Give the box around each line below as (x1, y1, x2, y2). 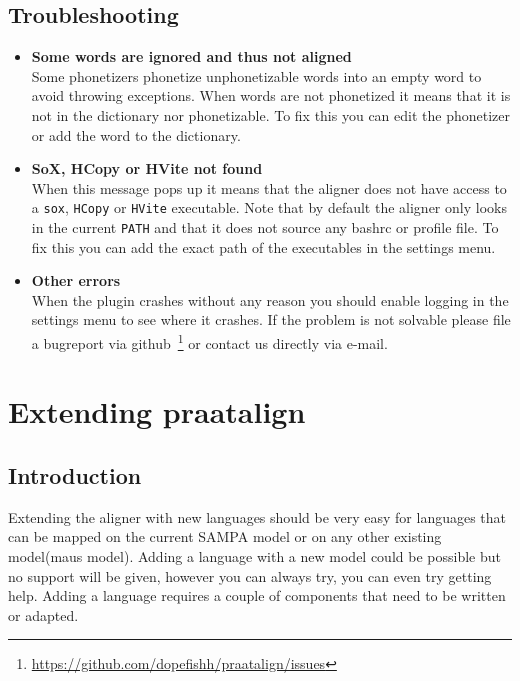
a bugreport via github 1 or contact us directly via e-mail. (31, 330, 388, 353)
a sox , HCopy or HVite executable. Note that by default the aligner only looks (31, 197, 507, 218)
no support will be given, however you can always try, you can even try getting (8, 565, 492, 586)
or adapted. (8, 604, 79, 625)
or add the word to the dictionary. (31, 124, 241, 145)
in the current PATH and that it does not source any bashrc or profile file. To (31, 217, 499, 238)
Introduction (8, 460, 142, 491)
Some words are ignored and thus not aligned (31, 46, 352, 67)
